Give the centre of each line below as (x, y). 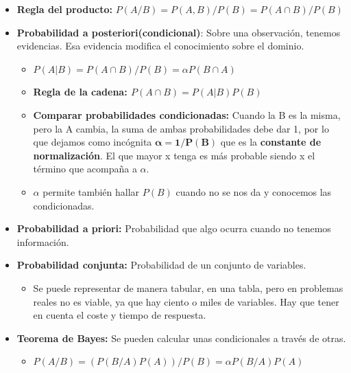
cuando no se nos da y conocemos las (254, 191)
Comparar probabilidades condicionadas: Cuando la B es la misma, (187, 114)
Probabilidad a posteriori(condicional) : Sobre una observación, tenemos (179, 32)
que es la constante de (271, 142)
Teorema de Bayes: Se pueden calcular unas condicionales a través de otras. (181, 338)
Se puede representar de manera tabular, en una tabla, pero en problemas (188, 287)
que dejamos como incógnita (93, 142)
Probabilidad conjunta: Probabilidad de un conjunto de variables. (161, 265)
